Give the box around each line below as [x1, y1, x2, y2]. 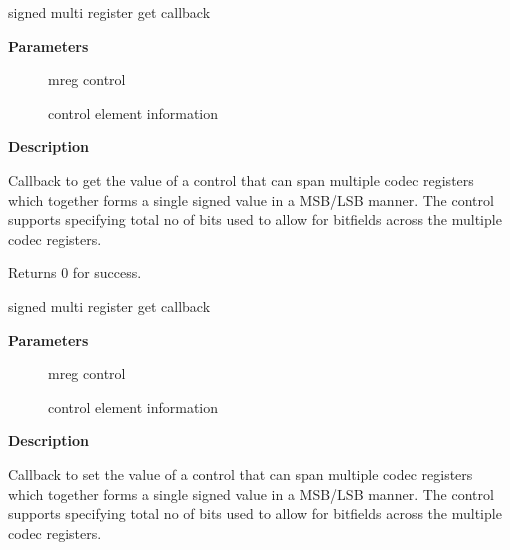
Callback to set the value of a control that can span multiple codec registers [8, 463, 473, 484]
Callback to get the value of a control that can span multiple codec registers [8, 169, 474, 190]
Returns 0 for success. [8, 262, 142, 283]
